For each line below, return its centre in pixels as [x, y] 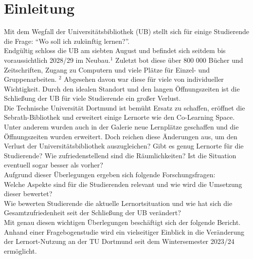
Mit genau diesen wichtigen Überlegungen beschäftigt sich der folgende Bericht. [122, 222]
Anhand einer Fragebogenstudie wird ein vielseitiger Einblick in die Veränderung [124, 231]
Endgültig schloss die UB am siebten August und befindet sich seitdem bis [115, 50]
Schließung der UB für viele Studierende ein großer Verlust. [92, 98]
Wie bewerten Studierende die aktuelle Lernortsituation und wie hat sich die [118, 203]
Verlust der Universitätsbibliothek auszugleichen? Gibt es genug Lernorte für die [124, 146]
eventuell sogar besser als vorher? [54, 165]
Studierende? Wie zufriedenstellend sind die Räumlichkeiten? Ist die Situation [120, 155]
